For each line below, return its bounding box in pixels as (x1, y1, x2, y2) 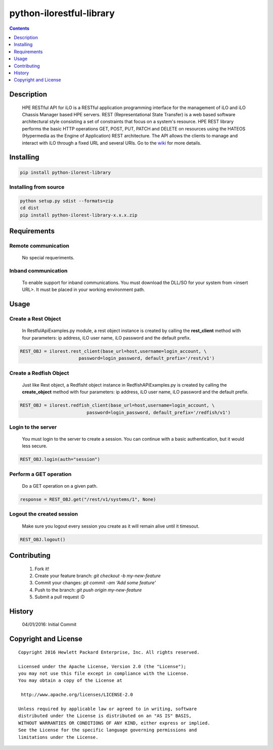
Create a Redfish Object (9, 369, 69, 377)
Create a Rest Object (9, 315, 61, 322)
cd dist (20, 205, 39, 211)
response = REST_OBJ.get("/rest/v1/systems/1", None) (20, 496, 156, 502)
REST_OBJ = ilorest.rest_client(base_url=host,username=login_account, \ (20, 348, 207, 354)
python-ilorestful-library (9, 8, 115, 19)
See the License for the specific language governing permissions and (18, 727, 197, 733)
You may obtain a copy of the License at (18, 678, 122, 683)
